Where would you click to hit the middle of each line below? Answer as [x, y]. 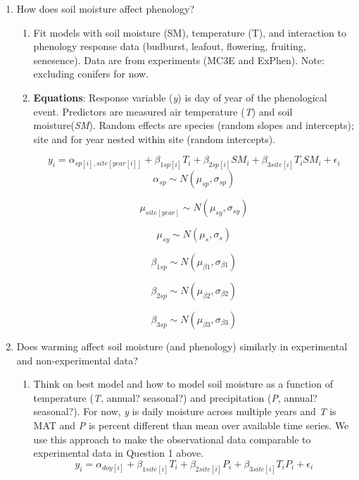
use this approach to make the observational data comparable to [172, 439]
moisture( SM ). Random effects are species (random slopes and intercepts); [194, 125]
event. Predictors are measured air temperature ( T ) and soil [163, 111]
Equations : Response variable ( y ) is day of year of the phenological [180, 97]
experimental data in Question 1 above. [119, 453]
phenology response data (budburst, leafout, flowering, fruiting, [170, 46]
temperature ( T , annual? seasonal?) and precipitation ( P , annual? [175, 397]
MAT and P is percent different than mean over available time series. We [191, 425]
